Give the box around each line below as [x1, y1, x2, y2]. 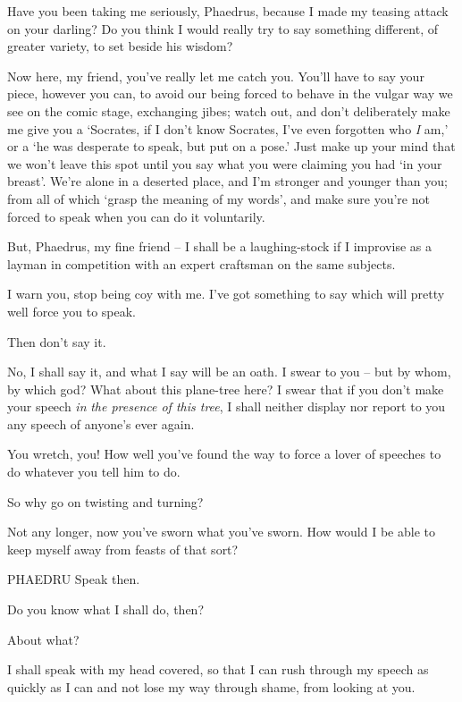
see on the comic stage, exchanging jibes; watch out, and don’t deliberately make [7, 101, 450, 120]
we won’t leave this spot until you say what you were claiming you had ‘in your [7, 154, 442, 173]
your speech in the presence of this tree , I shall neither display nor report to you [7, 397, 446, 416]
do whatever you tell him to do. [7, 462, 181, 481]
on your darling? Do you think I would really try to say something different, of [7, 19, 439, 38]
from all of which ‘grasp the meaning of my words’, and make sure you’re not [7, 189, 430, 207]
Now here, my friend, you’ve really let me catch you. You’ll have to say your [7, 66, 424, 85]
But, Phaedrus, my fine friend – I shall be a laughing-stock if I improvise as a [7, 237, 432, 256]
